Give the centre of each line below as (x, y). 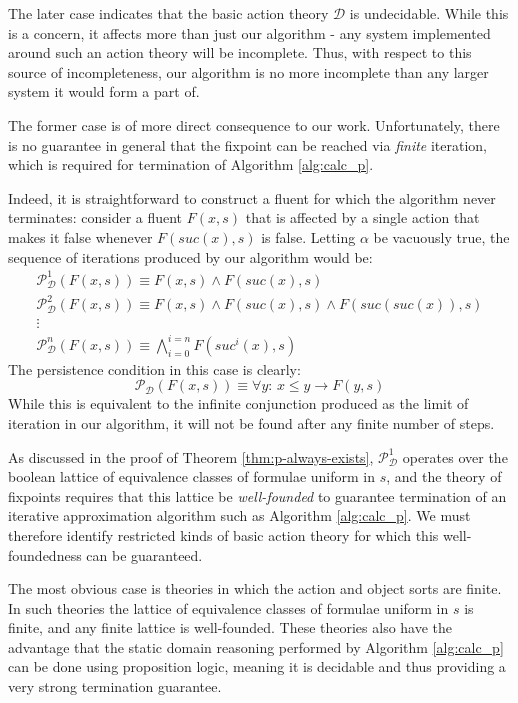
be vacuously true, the (441, 236)
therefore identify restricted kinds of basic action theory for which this (223, 534)
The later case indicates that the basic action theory (168, 13)
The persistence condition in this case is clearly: (154, 368)
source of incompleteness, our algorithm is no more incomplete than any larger (248, 71)
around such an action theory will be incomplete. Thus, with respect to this (240, 52)
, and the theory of (444, 476)
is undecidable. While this (429, 13)
